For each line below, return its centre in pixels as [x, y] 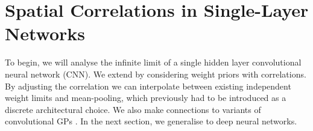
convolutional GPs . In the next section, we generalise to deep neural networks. [151, 121]
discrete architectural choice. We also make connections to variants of [133, 109]
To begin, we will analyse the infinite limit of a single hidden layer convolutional [153, 62]
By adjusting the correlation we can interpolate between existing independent [148, 86]
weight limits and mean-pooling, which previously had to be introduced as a [146, 98]
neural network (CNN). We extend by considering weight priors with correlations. [156, 74]
